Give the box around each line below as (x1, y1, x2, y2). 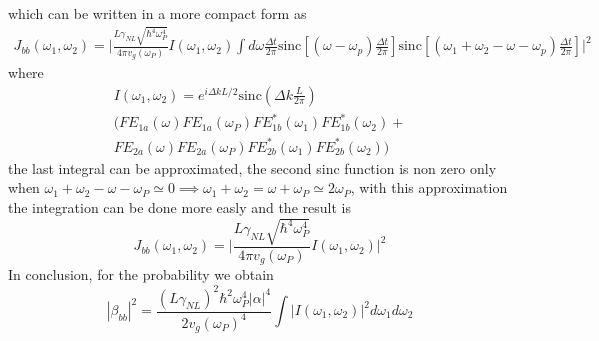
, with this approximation (350, 177, 508, 198)
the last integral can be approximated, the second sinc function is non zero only (8, 157, 497, 178)
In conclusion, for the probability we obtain (8, 264, 274, 285)
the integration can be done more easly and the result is (8, 196, 351, 217)
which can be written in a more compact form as (8, 3, 307, 23)
